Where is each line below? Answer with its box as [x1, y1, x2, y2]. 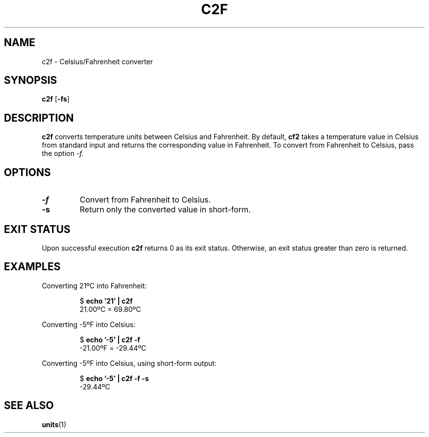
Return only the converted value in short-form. [79, 205, 251, 215]
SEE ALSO [4, 399, 54, 412]
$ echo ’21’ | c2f [79, 296, 133, 305]
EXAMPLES [4, 260, 61, 273]
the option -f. [42, 149, 84, 158]
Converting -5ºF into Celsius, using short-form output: [42, 359, 217, 367]
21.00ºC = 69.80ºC [79, 305, 141, 313]
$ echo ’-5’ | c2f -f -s [79, 374, 149, 383]
